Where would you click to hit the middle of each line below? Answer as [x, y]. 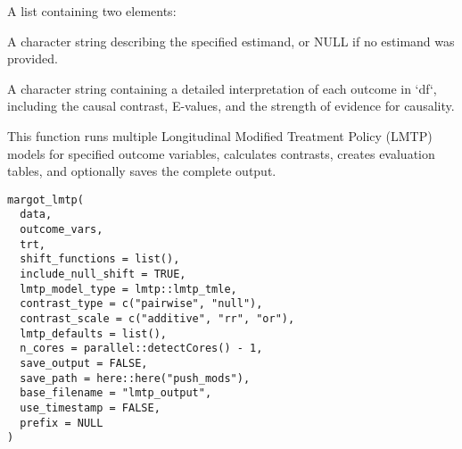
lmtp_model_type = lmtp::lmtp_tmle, [128, 289]
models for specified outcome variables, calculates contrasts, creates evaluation [221, 153]
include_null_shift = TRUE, [103, 274]
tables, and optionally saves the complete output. [142, 171]
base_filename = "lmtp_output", [116, 393]
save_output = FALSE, [84, 363]
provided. [33, 58]
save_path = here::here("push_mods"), [135, 378]
